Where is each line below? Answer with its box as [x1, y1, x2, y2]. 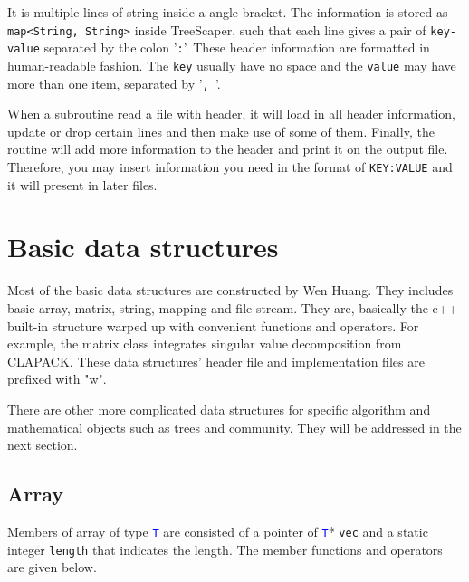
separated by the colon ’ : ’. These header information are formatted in [43, 38, 430, 57]
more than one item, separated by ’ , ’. [7, 73, 221, 92]
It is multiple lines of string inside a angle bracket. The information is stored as [7, 3, 448, 21]
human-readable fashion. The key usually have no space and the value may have [7, 55, 456, 74]
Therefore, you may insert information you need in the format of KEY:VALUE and [7, 157, 453, 176]
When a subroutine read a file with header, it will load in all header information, [7, 104, 455, 123]
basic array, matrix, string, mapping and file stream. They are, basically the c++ [7, 298, 458, 317]
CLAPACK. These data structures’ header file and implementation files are [7, 351, 425, 370]
